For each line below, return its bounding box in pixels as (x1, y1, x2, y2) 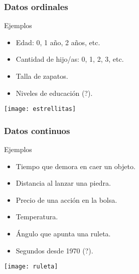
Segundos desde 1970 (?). (16, 245, 93, 255)
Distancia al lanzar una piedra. (16, 178, 111, 188)
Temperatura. (16, 211, 58, 222)
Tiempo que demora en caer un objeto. (16, 161, 135, 171)
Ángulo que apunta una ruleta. (16, 228, 111, 239)
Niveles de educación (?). (16, 87, 93, 98)
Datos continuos (4, 124, 70, 136)
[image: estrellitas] (4, 105, 76, 113)
